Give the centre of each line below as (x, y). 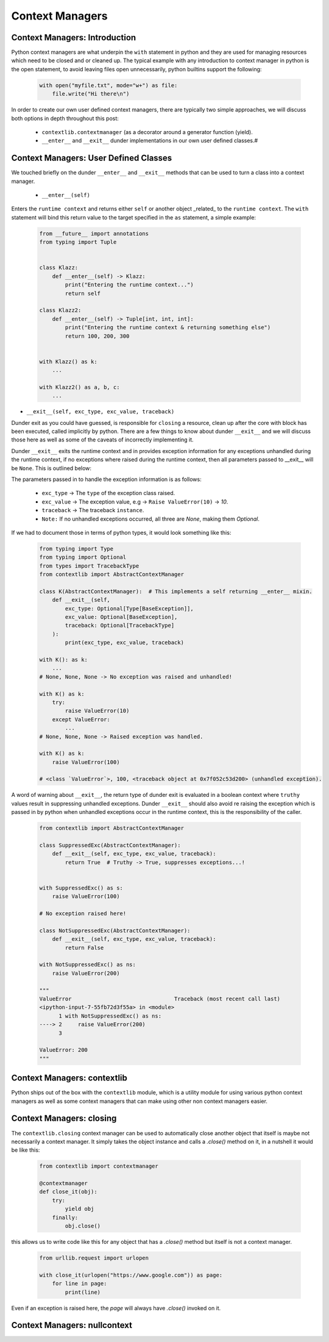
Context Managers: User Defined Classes (92, 158)
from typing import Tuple (78, 242)
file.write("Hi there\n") (91, 94)
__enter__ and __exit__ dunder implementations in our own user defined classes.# (150, 141)
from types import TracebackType (89, 566)
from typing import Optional (83, 557)
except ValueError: (81, 719)
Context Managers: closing (64, 1119)
